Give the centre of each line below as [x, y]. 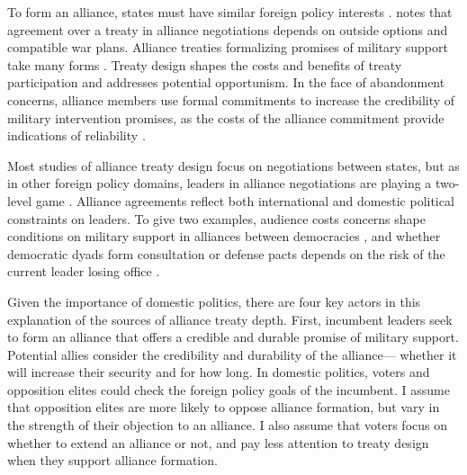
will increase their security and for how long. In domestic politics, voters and [219, 372]
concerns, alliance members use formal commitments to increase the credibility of [231, 99]
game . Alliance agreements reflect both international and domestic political [245, 200]
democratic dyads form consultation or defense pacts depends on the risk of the [226, 253]
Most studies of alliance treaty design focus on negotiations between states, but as [233, 165]
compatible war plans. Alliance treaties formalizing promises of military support [228, 47]
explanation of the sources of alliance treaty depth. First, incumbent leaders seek [230, 319]
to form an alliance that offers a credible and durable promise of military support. [233, 337]
